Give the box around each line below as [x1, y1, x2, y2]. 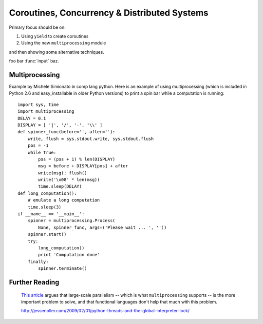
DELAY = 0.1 [18, 115, 46, 121]
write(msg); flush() [38, 170, 87, 176]
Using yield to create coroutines [21, 33, 89, 39]
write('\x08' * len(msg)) [38, 177, 100, 182]
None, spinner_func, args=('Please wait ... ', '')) [38, 224, 167, 230]
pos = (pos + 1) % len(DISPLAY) [38, 156, 115, 162]
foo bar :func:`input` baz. [9, 58, 59, 64]
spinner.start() [27, 232, 67, 237]
